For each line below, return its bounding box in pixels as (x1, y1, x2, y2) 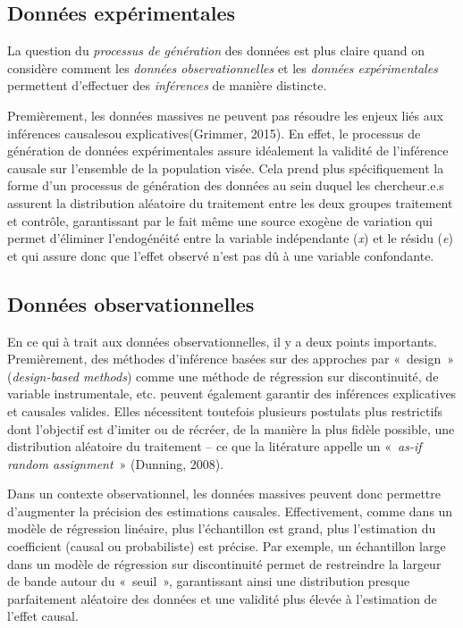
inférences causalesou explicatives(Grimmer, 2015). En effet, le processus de (7, 123, 421, 142)
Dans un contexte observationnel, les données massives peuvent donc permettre (7, 484, 441, 503)
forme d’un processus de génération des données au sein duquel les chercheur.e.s (7, 176, 444, 195)
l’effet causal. (7, 607, 79, 625)
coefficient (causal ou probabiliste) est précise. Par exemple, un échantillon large (7, 537, 446, 556)
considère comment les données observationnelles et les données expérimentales (7, 58, 438, 77)
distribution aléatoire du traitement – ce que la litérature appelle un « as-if (7, 437, 422, 456)
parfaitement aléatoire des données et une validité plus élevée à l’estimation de (7, 589, 437, 607)
